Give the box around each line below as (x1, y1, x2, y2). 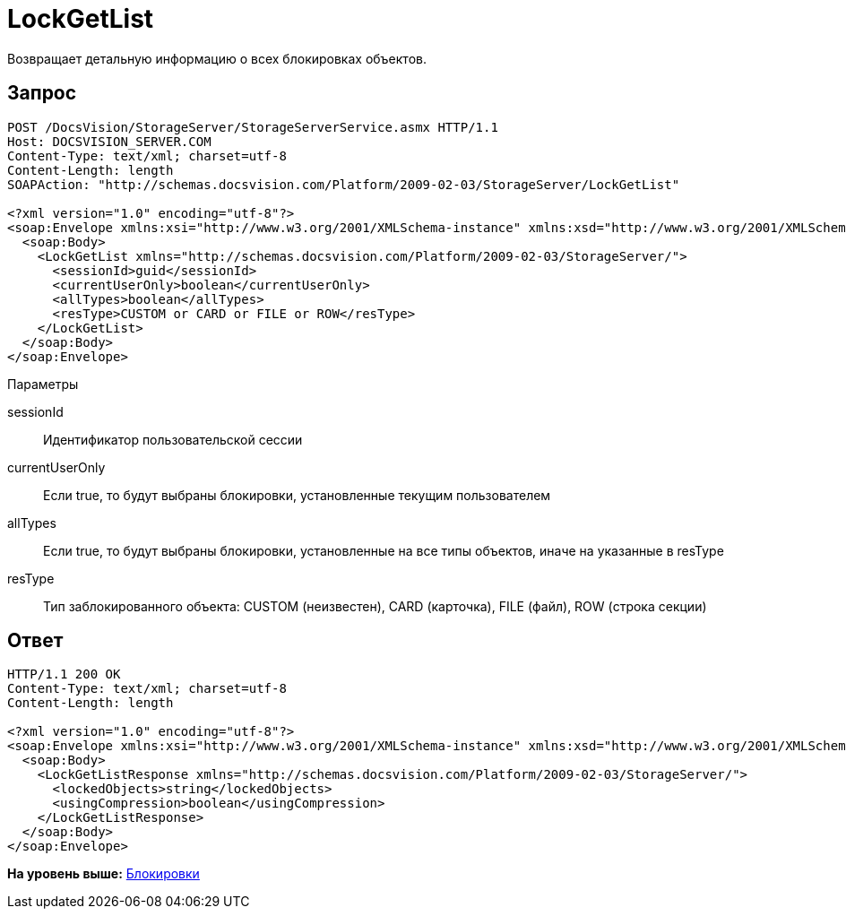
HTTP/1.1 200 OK (7, 667, 121, 682)
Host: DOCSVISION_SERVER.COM (7, 134, 211, 149)
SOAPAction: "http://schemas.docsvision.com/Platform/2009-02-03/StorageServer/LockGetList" (7, 177, 680, 192)
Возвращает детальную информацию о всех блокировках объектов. (7, 50, 427, 66)
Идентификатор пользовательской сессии (43, 431, 303, 447)
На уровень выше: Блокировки (7, 866, 200, 882)
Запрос (7, 82, 77, 105)
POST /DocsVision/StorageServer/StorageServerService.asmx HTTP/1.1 (7, 119, 498, 134)
